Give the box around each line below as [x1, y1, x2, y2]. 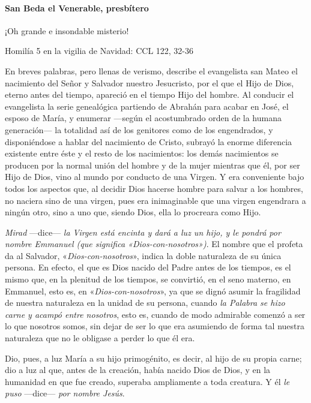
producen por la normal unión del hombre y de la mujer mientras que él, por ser [5, 158, 300, 171]
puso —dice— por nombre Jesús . [5, 387, 125, 399]
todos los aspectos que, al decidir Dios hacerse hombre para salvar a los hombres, [5, 182, 303, 194]
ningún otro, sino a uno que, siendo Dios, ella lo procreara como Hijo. [5, 206, 261, 218]
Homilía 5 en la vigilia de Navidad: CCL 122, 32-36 [5, 44, 194, 57]
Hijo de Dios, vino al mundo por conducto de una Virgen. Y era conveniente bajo [5, 170, 304, 183]
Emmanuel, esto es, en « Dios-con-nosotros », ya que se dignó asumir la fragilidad [5, 284, 301, 297]
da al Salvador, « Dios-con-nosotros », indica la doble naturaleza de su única [5, 249, 282, 261]
